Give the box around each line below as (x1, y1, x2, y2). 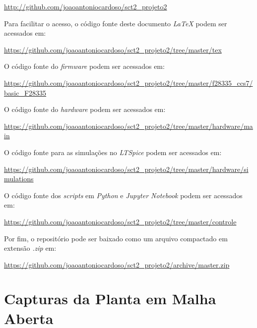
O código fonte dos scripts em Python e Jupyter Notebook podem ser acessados (4, 190, 243, 200)
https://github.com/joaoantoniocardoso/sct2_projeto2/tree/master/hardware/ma (4, 120, 253, 131)
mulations (4, 173, 34, 184)
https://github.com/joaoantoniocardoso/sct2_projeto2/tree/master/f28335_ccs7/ (4, 77, 253, 88)
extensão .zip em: (4, 243, 57, 253)
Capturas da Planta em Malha (4, 288, 216, 309)
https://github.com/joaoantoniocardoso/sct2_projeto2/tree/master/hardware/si (4, 164, 249, 174)
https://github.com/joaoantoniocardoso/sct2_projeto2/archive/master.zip (4, 259, 230, 270)
